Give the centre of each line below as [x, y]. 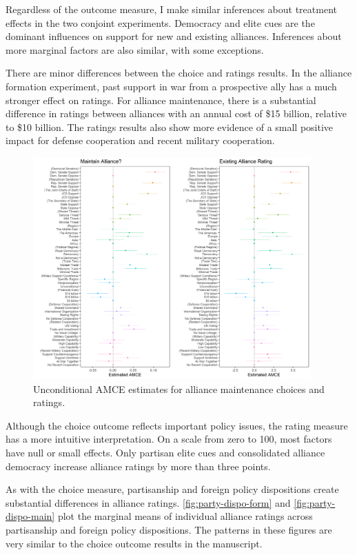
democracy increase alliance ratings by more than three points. [138, 466]
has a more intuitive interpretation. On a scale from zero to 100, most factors [169, 439]
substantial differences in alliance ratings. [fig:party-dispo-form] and [148, 502]
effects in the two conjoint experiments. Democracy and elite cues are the [160, 22]
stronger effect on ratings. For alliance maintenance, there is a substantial [161, 100]
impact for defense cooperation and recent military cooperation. [140, 140]
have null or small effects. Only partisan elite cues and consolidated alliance [165, 453]
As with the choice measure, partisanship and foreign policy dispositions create [172, 489]
